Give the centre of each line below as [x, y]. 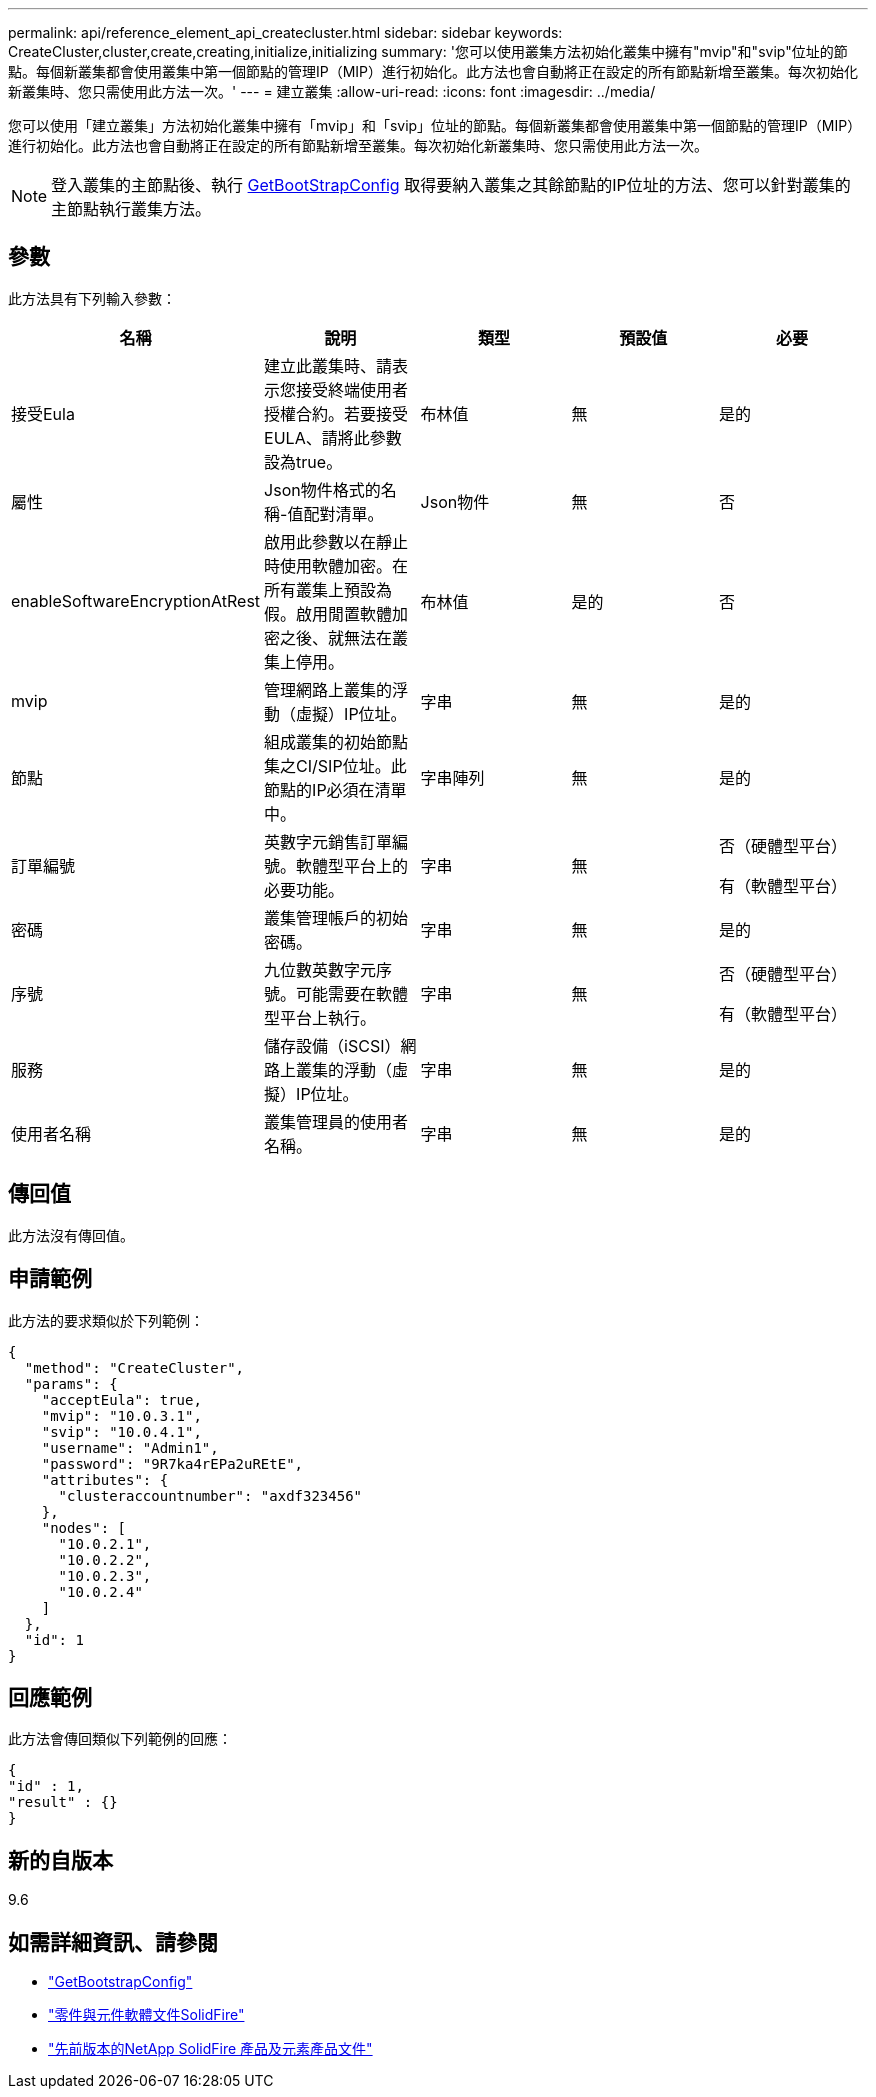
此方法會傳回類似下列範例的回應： [120, 1739]
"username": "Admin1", [130, 1447]
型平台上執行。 [320, 1017]
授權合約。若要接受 [336, 413]
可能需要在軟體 [352, 993]
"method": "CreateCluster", [134, 1367]
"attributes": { [105, 1479]
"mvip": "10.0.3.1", [121, 1415]
